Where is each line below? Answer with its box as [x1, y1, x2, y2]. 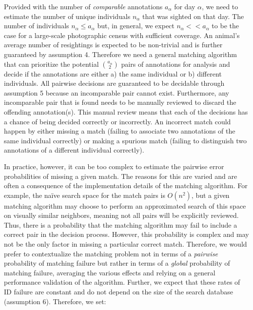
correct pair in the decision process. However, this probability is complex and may [4, 229, 249, 239]
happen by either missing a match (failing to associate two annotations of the [4, 126, 235, 136]
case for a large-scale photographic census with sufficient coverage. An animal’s [4, 30, 240, 40]
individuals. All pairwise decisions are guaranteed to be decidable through [4, 78, 225, 88]
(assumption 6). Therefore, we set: [4, 296, 106, 306]
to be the [212, 20, 239, 31]
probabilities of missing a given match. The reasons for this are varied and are [4, 171, 237, 181]
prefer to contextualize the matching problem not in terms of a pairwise [4, 248, 218, 258]
